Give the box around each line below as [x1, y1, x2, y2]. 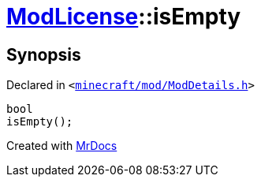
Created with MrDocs [6, 139, 117, 153]
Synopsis [6, 44, 81, 65]
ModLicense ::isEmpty [6, 3, 241, 30]
